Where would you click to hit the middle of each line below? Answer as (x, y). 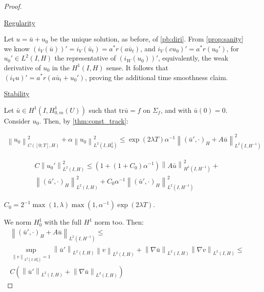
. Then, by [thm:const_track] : (84, 120)
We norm (18, 222)
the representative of (85, 58)
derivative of (22, 67)
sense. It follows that (137, 67)
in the (61, 67)
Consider (17, 120)
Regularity (20, 22)
